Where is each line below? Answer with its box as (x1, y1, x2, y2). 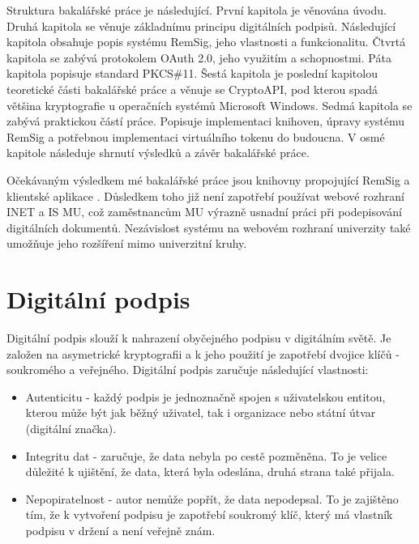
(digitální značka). (25, 420, 117, 436)
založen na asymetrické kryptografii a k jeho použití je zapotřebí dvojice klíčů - (6, 345, 400, 362)
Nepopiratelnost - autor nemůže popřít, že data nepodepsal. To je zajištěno (25, 490, 399, 507)
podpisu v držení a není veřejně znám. (25, 521, 216, 538)
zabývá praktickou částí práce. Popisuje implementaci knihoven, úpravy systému (6, 113, 405, 130)
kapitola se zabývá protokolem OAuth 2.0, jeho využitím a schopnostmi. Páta (6, 49, 391, 66)
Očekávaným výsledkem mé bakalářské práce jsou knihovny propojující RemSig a (6, 171, 410, 188)
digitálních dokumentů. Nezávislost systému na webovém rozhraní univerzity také (6, 219, 411, 236)
